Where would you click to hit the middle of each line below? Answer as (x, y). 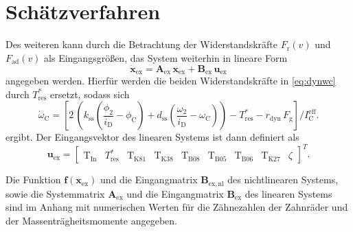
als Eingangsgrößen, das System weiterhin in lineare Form (166, 57)
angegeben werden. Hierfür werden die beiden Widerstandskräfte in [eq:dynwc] (171, 80)
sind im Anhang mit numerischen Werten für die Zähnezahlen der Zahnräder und (177, 207)
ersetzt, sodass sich (90, 94)
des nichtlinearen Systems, (283, 179)
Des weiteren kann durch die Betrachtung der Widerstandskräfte (141, 44)
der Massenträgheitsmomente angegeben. (91, 220)
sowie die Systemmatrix (55, 193)
